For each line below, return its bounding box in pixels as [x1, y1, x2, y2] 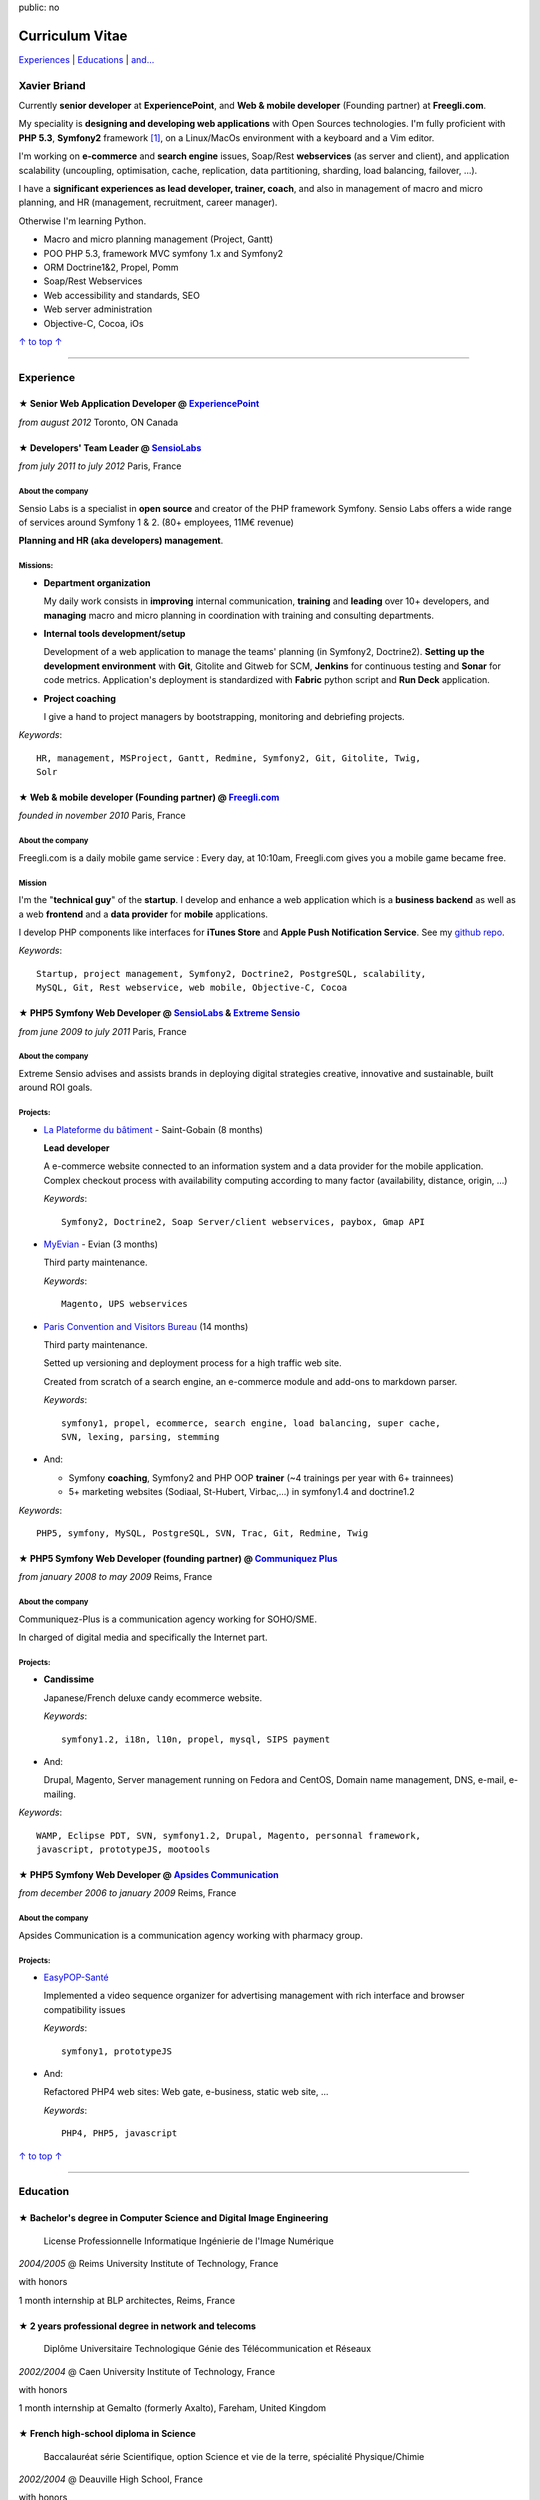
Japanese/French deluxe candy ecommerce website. [43, 1691, 263, 1704]
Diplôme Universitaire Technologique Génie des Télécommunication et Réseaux [43, 2343, 372, 2355]
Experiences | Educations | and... [18, 53, 155, 65]
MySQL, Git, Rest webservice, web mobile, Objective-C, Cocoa [36, 982, 348, 994]
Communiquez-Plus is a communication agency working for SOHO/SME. [18, 1613, 318, 1625]
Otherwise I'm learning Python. [18, 215, 147, 227]
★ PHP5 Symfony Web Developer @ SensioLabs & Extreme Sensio [18, 1007, 300, 1019]
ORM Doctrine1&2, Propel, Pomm [43, 261, 179, 273]
